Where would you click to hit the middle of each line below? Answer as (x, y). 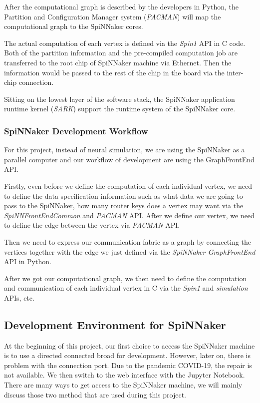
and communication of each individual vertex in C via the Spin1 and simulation (126, 288)
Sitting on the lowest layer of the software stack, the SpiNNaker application (120, 99)
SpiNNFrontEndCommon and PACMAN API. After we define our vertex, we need (129, 215)
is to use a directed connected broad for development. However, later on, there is (127, 355)
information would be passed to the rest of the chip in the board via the (114, 72)
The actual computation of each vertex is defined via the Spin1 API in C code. (125, 43)
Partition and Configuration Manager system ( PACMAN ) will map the (113, 16)
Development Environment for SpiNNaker (115, 324)
